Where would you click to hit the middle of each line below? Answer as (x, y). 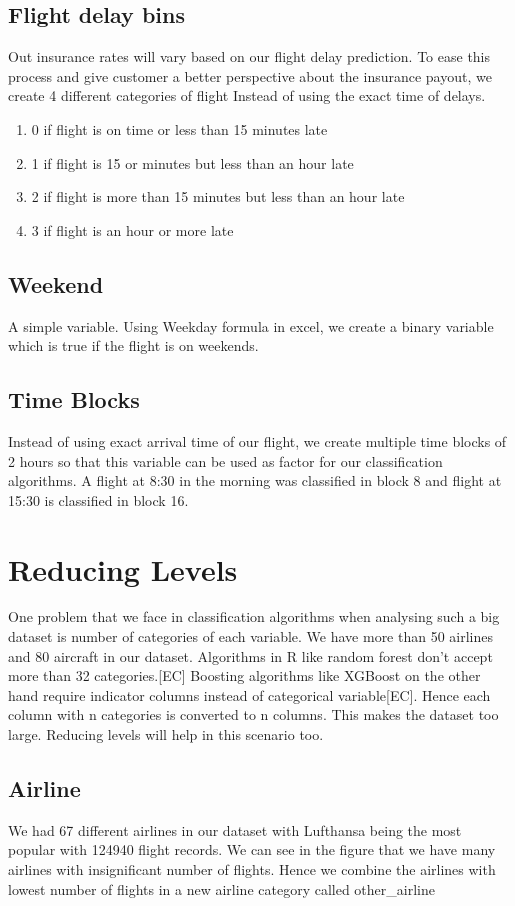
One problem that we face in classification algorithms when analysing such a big (254, 616)
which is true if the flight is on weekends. (133, 345)
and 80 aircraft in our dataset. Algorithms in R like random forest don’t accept (250, 655)
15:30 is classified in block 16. (98, 499)
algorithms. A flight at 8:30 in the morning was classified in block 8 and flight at (255, 480)
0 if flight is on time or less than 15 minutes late (179, 128)
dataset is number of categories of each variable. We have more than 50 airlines (251, 636)
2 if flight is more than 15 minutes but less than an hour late (218, 196)
